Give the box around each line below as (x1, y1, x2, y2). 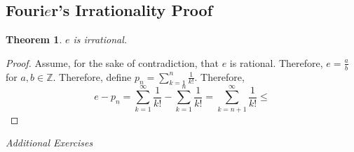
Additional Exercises (6, 135, 93, 150)
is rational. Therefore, (229, 55, 323, 70)
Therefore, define (59, 69, 132, 84)
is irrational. (73, 32, 128, 47)
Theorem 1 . (6, 32, 62, 47)
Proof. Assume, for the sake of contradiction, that (6, 55, 219, 70)
